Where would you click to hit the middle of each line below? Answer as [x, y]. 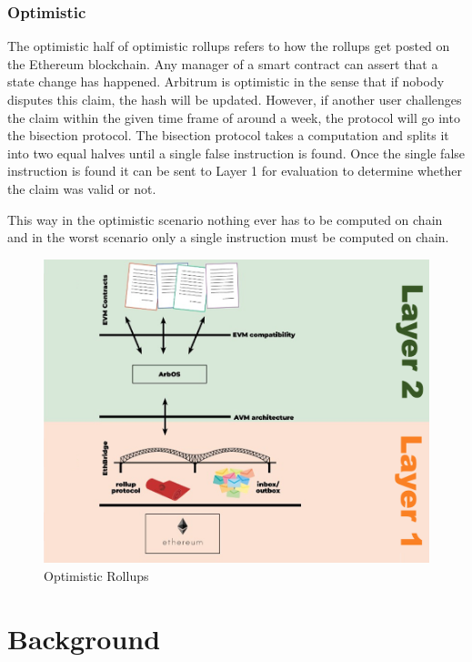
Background [84, 638]
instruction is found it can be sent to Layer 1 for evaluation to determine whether [235, 171]
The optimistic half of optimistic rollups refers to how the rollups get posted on [229, 46]
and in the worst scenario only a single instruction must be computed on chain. [228, 237]
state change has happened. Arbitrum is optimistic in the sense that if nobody [226, 81]
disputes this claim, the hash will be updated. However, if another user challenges [235, 99]
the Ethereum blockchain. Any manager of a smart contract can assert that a [223, 63]
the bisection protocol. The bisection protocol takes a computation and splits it [228, 135]
